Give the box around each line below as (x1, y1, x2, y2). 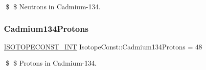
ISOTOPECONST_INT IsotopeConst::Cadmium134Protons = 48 (4, 41, 202, 51)
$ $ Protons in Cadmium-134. (5, 58, 97, 68)
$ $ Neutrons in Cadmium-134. (5, 1, 101, 11)
